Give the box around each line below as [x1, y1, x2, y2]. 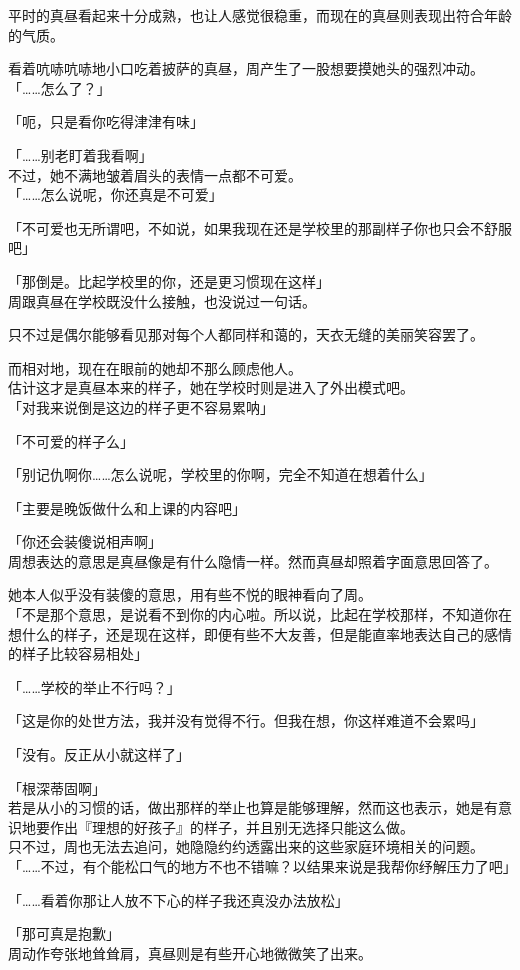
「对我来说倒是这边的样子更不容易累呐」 [8, 396, 274, 417]
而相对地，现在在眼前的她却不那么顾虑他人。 [8, 357, 302, 378]
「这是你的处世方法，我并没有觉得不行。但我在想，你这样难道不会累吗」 [8, 710, 484, 731]
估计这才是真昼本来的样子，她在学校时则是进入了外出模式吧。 [8, 377, 414, 398]
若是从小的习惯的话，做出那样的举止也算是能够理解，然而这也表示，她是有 [8, 797, 498, 818]
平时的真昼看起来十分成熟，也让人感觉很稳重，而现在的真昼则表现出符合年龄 [8, 5, 512, 25]
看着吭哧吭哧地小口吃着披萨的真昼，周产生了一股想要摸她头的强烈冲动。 [8, 58, 484, 79]
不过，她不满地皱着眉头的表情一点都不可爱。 [8, 164, 302, 185]
